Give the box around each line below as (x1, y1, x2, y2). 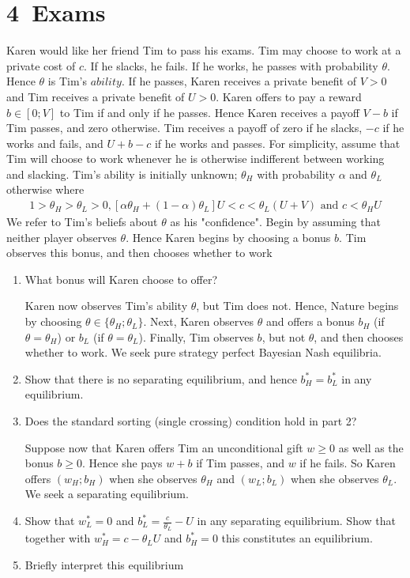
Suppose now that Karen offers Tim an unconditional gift (24, 439, 303, 455)
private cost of (6, 57, 76, 74)
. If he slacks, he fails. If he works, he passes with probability (83, 57, 378, 74)
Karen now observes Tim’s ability (24, 297, 188, 314)
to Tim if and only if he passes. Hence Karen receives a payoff (59, 104, 359, 120)
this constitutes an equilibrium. (221, 530, 373, 546)
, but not (261, 328, 306, 345)
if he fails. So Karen (299, 455, 396, 471)
